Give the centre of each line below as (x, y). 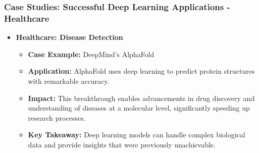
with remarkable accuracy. (69, 81)
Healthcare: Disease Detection (69, 37)
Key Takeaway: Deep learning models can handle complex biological (137, 135)
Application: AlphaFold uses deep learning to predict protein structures (141, 71)
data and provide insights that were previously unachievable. (122, 144)
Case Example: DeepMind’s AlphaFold (91, 54)
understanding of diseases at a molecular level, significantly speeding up (139, 108)
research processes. (57, 117)
